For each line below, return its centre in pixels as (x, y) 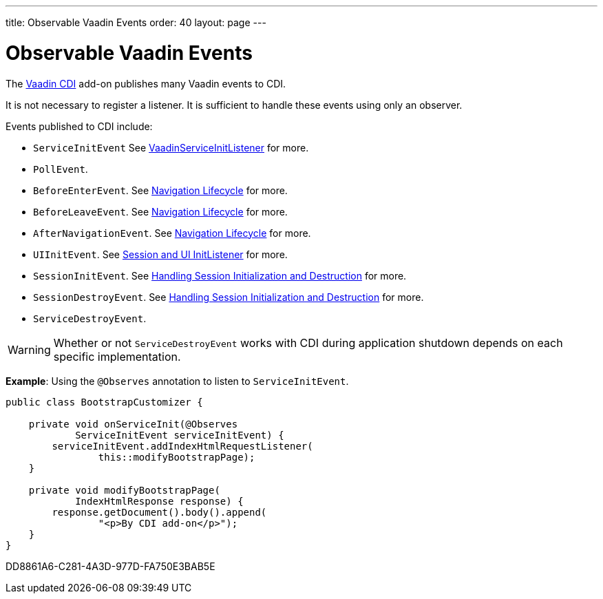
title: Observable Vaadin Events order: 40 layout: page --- (136, 22)
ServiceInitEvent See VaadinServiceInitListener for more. (171, 147)
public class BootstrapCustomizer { (104, 402)
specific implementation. (117, 356)
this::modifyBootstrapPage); (177, 457)
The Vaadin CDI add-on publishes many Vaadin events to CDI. (146, 83)
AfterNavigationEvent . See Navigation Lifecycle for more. (172, 233)
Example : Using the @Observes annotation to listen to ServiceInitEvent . (177, 381)
